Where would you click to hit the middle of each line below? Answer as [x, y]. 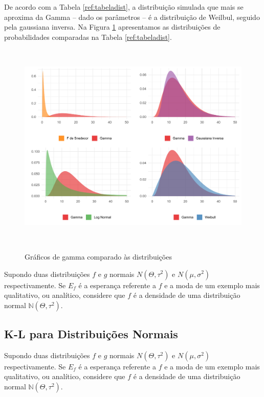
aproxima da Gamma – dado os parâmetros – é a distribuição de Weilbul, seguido [132, 17]
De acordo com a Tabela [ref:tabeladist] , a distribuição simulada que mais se [124, 7]
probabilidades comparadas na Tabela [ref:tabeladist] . [88, 37]
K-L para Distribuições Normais [91, 334]
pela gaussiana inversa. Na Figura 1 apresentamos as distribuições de [112, 27]
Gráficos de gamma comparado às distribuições [98, 256]
